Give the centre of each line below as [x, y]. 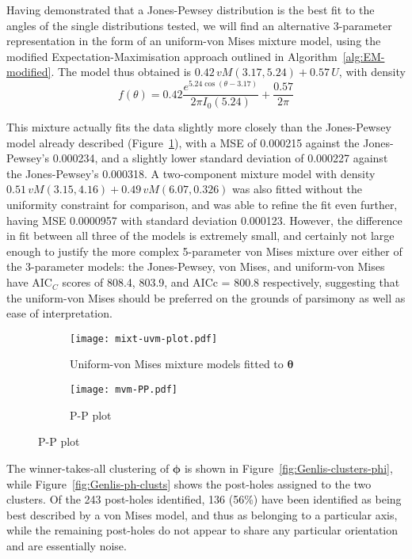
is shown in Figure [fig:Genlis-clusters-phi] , [288, 468]
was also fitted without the [297, 189]
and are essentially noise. [67, 545]
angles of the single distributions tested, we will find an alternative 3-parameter [199, 25]
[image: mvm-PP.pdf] [124, 390]
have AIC [29, 282]
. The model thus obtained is [121, 72]
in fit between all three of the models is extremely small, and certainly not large [200, 236]
